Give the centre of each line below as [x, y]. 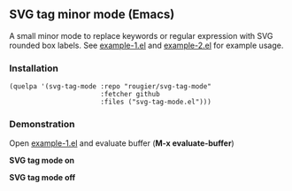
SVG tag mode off [42, 178]
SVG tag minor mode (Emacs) [92, 15]
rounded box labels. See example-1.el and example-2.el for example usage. [146, 45]
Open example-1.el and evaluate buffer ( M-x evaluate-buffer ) [122, 143]
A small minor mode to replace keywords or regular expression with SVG [141, 35]
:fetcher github [131, 95]
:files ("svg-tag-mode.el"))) [156, 102]
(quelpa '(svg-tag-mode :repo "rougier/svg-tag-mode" [111, 87]
